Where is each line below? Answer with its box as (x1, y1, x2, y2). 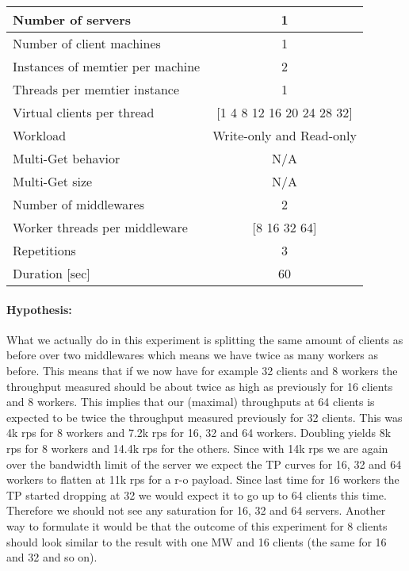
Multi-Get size (13, 172, 93, 190)
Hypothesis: (6, 301, 72, 317)
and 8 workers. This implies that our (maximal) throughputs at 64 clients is (6, 393, 375, 410)
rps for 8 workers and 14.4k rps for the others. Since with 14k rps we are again (6, 439, 388, 456)
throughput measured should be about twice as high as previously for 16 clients (6, 377, 393, 394)
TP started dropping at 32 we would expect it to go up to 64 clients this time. (6, 486, 387, 503)
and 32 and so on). (6, 549, 97, 565)
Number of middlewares (13, 195, 144, 213)
